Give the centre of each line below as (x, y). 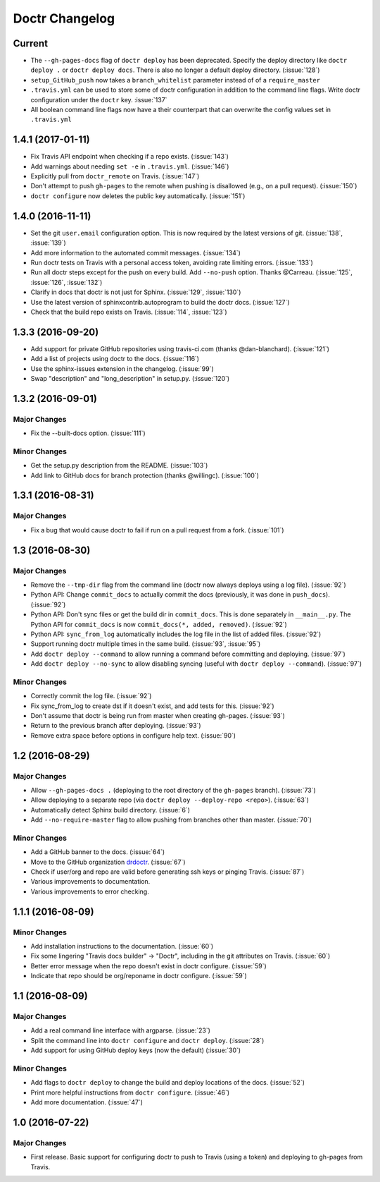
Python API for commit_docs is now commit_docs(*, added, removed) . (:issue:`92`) (159, 624)
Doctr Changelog (64, 18)
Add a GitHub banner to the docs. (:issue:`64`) (98, 852)
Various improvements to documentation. (90, 882)
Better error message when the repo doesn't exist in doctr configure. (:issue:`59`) (148, 965)
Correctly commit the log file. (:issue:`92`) (91, 696)
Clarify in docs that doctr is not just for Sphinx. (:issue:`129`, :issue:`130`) (136, 292)
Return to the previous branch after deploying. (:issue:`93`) (116, 726)
